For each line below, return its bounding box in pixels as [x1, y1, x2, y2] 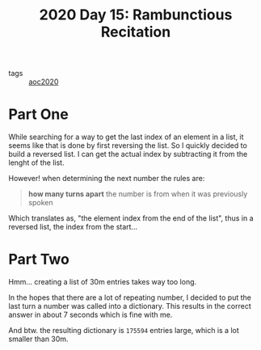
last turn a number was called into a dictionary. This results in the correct [8, 302, 252, 311]
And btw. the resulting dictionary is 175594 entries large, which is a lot [8, 326, 240, 335]
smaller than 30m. [8, 334, 69, 344]
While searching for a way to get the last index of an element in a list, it [8, 132, 244, 142]
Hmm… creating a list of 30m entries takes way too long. [8, 277, 197, 287]
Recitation [100, 23, 171, 41]
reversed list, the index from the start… [8, 222, 138, 232]
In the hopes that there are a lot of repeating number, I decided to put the [8, 293, 252, 302]
